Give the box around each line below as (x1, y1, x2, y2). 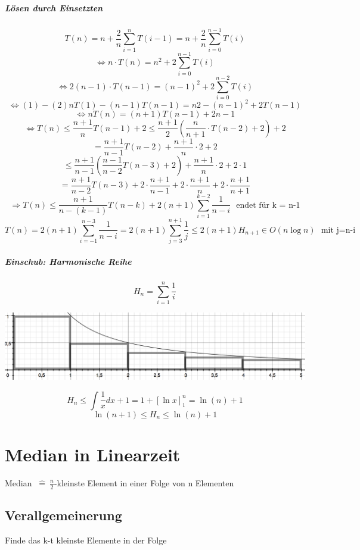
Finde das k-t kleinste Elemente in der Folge (5, 534, 167, 546)
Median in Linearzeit (5, 442, 181, 467)
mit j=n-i (321, 226, 356, 235)
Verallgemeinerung (5, 506, 122, 524)
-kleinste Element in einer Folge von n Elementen (54, 477, 234, 489)
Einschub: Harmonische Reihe (5, 255, 132, 267)
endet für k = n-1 (236, 201, 300, 210)
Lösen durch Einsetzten (5, 1, 103, 14)
